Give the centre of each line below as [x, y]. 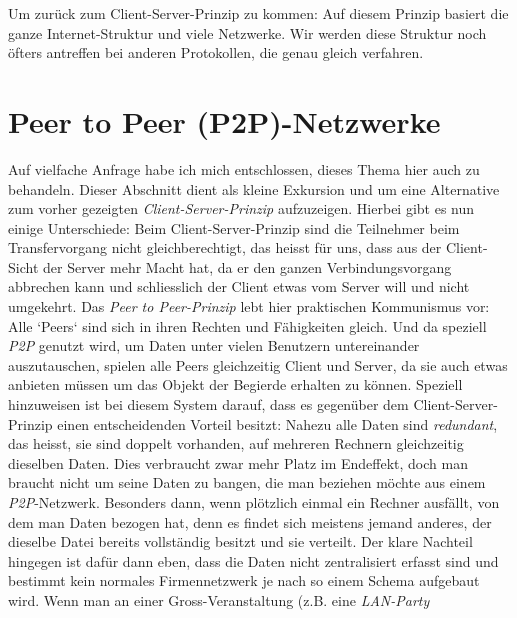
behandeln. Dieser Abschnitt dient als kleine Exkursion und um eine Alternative [254, 188]
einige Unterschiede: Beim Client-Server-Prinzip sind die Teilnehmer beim [234, 227]
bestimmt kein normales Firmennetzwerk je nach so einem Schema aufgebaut [244, 580]
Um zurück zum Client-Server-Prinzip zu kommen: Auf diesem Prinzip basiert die [258, 13]
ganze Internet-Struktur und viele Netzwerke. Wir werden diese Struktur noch [247, 32]
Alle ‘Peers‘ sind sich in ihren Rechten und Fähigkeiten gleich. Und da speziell [247, 325]
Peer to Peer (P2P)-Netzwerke [224, 120]
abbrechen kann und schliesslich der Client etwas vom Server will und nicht [239, 286]
